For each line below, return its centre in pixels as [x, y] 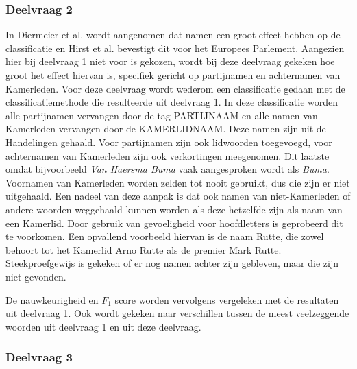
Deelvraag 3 [39, 357]
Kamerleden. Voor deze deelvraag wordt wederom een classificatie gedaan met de [175, 88]
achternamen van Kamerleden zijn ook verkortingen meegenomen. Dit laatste [168, 155]
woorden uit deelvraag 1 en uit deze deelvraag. [103, 326]
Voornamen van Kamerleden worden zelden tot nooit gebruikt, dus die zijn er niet [178, 182]
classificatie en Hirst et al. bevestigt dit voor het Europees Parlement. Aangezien [175, 48]
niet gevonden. [36, 276]
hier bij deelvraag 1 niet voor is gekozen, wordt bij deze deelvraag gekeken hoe [170, 61]
